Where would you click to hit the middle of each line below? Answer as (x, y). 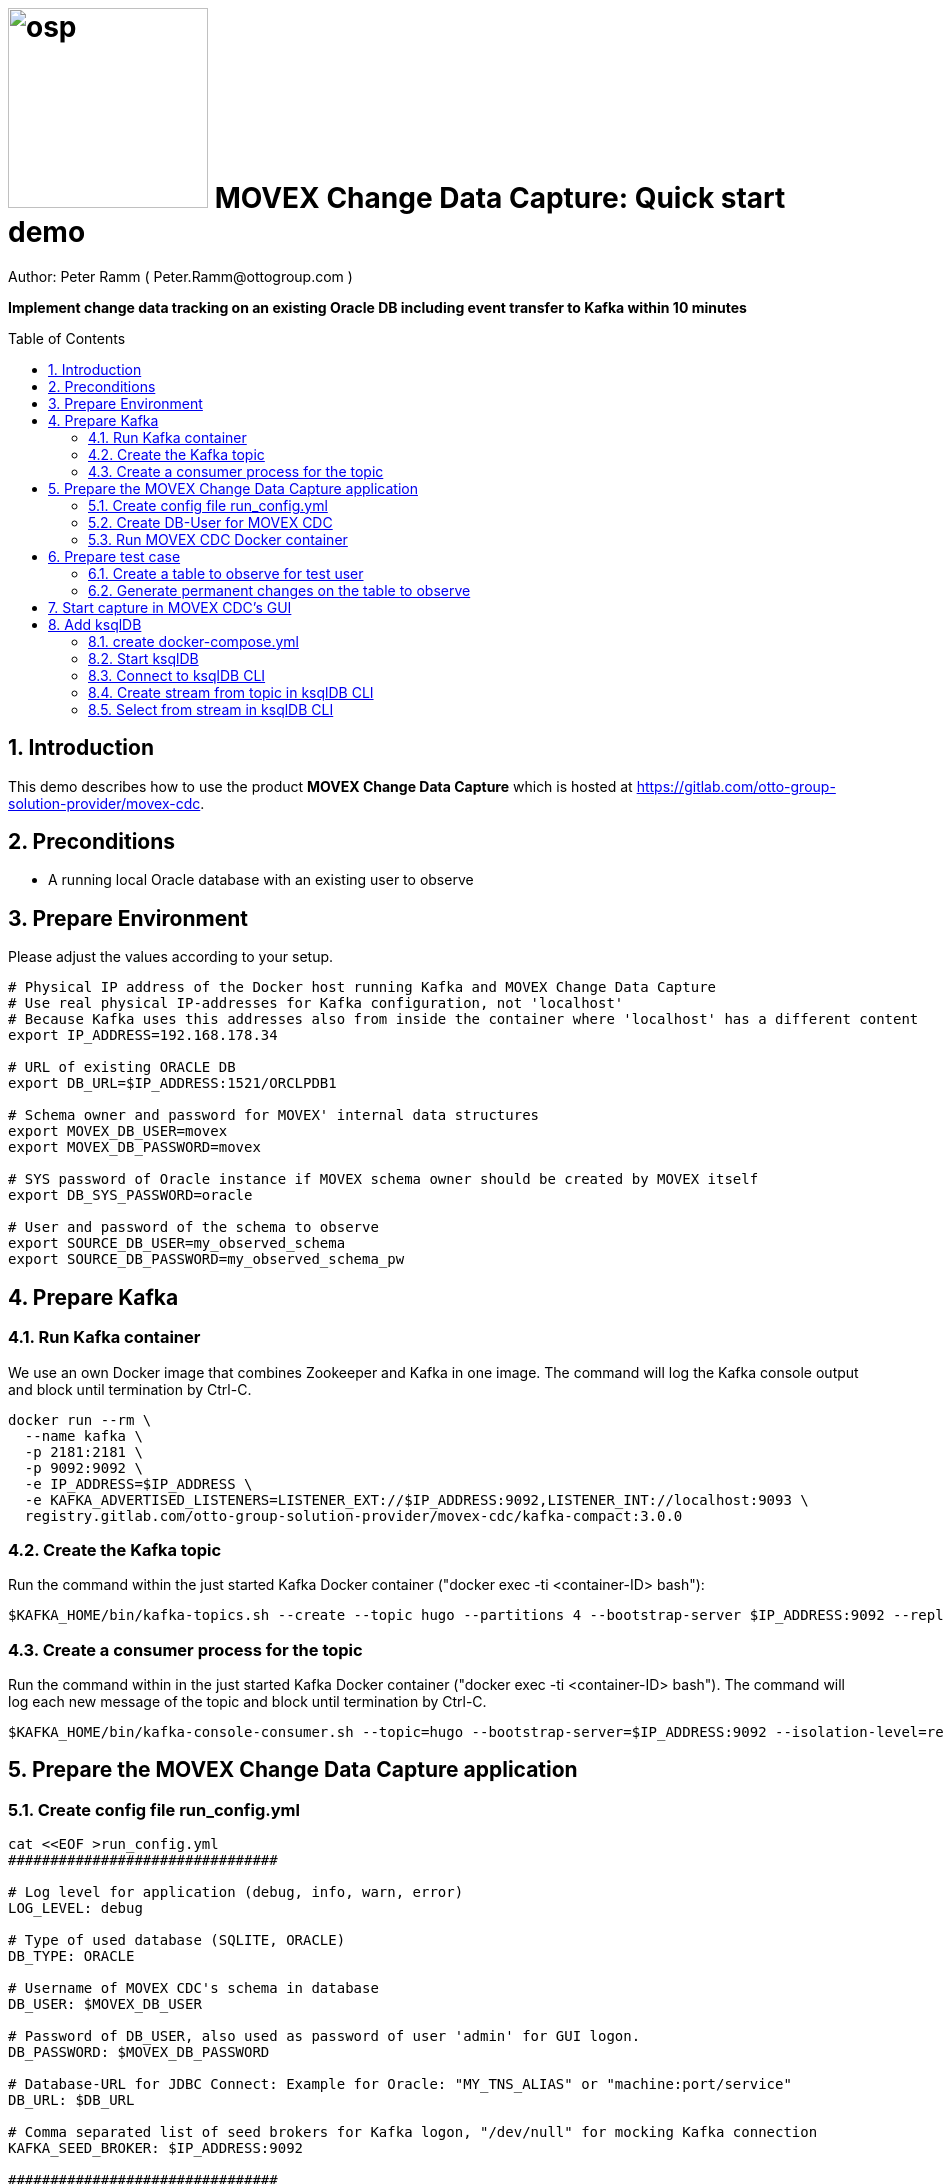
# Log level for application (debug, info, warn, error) (236, 1892)
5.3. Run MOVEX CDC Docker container (218, 539)
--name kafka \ (83, 1435)
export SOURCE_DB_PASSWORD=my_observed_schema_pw (206, 1259)
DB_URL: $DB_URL (71, 2100)
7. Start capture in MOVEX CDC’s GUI (170, 607)
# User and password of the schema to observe (193, 1227)
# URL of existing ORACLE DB (122, 1067)
